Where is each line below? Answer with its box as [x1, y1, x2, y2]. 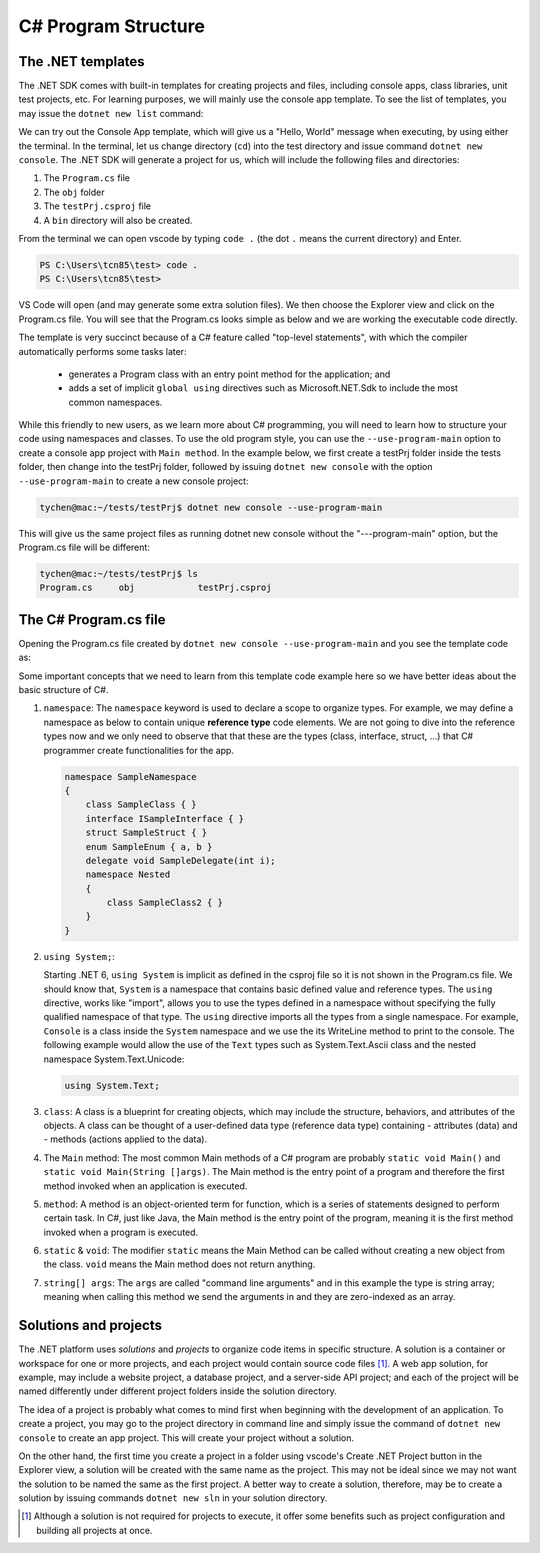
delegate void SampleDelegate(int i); [85, 855, 276, 866]
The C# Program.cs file [18, 611, 166, 628]
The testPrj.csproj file [43, 200, 152, 212]
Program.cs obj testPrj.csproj [39, 582, 272, 594]
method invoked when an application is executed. [43, 1180, 248, 1192]
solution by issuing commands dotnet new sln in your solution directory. [18, 1492, 328, 1504]
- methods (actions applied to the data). [43, 1133, 208, 1145]
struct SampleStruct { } [85, 827, 208, 839]
